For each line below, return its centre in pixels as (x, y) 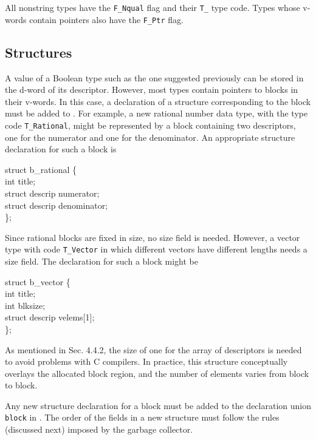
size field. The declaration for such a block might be (101, 261)
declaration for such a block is (61, 149)
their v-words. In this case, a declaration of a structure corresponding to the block (158, 101)
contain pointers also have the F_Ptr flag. (106, 19)
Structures (39, 52)
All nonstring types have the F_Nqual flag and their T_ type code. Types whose (153, 7)
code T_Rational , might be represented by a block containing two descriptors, (150, 125)
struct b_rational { (41, 169)
